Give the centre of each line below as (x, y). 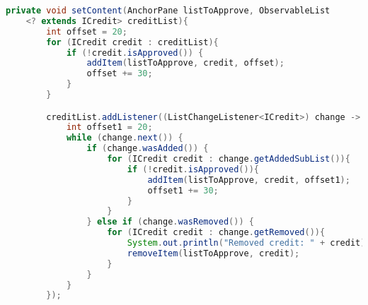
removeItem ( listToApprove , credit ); (213, 253)
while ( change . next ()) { (125, 138)
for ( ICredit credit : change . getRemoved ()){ (216, 233)
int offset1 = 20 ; (109, 127)
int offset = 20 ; (87, 31)
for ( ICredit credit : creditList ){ (132, 42)
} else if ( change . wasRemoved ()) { (170, 222)
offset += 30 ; (120, 74)
